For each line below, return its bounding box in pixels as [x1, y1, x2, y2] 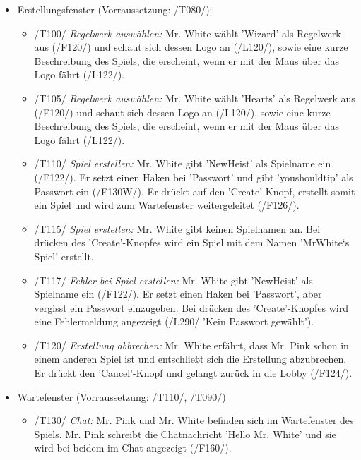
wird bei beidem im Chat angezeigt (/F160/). [34, 440, 232, 455]
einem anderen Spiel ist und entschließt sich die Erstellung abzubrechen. [34, 351, 347, 366]
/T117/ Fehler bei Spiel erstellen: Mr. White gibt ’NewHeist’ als [34, 272, 313, 287]
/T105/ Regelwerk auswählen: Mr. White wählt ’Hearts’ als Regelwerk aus [34, 90, 355, 105]
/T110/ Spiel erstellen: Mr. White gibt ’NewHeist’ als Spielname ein [34, 156, 331, 171]
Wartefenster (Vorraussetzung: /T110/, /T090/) [17, 389, 226, 404]
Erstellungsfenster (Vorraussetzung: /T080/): [17, 2, 213, 16]
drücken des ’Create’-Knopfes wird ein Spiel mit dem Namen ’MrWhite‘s [34, 235, 350, 250]
